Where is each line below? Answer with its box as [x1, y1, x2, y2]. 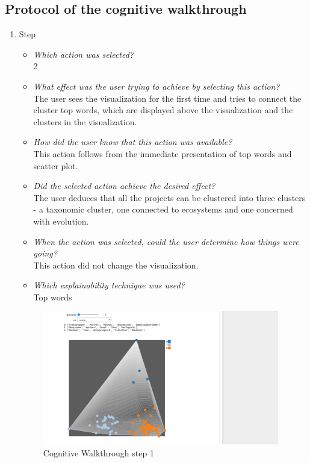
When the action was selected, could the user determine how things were [33, 235, 299, 247]
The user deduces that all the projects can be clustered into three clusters [33, 191, 306, 204]
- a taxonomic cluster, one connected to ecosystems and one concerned [33, 203, 293, 216]
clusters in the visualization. [33, 115, 137, 128]
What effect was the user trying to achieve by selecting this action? [33, 79, 280, 92]
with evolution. [33, 214, 89, 227]
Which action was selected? [33, 48, 134, 60]
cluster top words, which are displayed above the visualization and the [33, 104, 293, 116]
